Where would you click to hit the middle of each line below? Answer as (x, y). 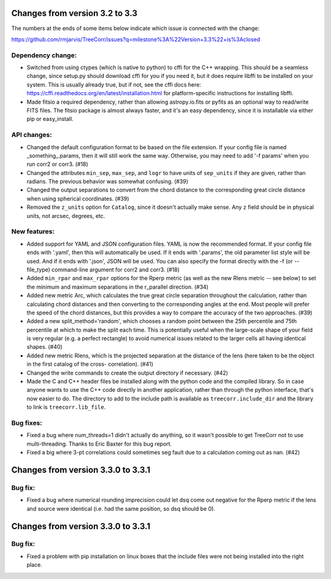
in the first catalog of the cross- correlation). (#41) (90, 364)
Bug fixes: (27, 422)
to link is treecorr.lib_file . (66, 407)
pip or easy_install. (50, 119)
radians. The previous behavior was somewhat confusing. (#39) (108, 182)
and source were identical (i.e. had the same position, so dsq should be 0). (121, 508)
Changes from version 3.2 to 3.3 (74, 13)
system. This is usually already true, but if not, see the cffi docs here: (114, 84)
